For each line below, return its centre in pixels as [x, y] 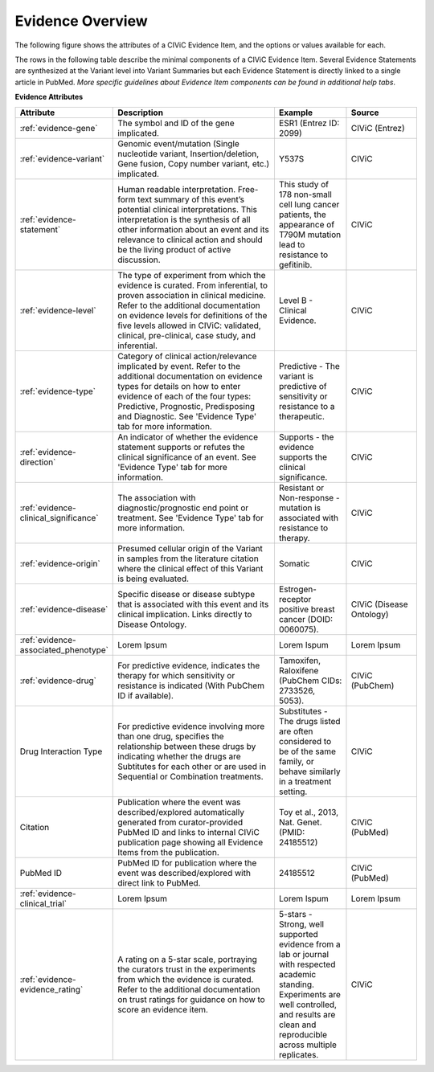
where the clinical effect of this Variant [190, 568]
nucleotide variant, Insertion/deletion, [188, 153]
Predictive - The [309, 366]
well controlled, [308, 1004]
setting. [293, 792]
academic [297, 974]
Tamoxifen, [300, 661]
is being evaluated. [153, 579]
